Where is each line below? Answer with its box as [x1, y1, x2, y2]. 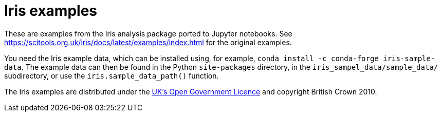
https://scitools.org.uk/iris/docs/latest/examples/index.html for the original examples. [4, 37, 292, 47]
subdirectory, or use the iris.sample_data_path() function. [4, 71, 219, 80]
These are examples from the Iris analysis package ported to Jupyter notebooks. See [4, 29, 292, 38]
